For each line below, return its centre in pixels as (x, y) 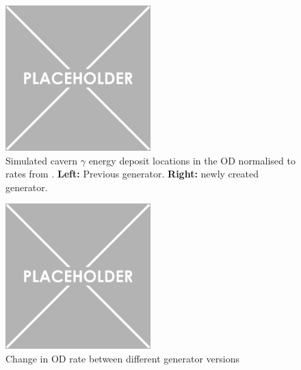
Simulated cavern (42, 160)
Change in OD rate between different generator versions (122, 358)
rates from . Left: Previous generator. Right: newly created (132, 174)
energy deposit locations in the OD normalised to (192, 160)
